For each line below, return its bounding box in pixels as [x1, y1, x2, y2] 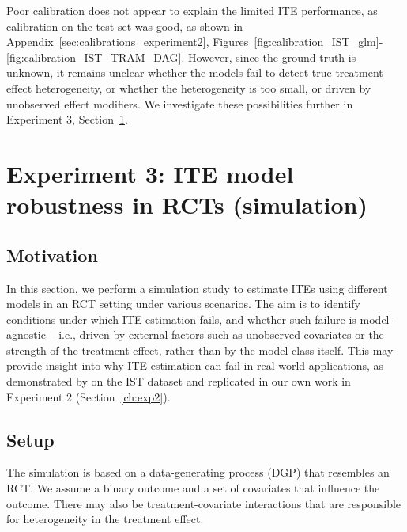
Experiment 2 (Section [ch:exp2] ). [6, 388, 171, 405]
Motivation [6, 242, 98, 267]
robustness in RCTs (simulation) [6, 188, 367, 221]
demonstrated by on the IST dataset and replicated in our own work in [6, 373, 351, 389]
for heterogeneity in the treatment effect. [6, 511, 204, 527]
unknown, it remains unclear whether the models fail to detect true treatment [6, 64, 383, 81]
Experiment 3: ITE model [6, 157, 294, 189]
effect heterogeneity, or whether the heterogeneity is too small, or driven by [6, 79, 371, 96]
